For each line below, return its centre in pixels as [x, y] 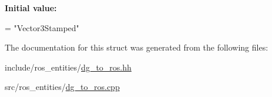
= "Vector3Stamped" [42, 27]
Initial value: [31, 8]
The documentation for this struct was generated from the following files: [137, 47]
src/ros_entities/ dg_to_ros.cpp [62, 87]
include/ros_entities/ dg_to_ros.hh [68, 67]
